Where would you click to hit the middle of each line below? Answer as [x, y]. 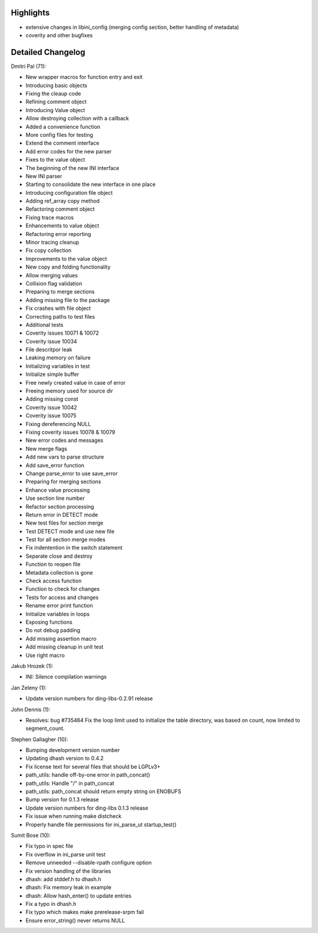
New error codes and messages [64, 440]
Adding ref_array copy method [63, 201]
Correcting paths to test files [60, 316]
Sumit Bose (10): [31, 835]
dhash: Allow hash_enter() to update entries [79, 896]
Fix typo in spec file [49, 846]
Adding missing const [52, 399]
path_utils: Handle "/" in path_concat [70, 783]
